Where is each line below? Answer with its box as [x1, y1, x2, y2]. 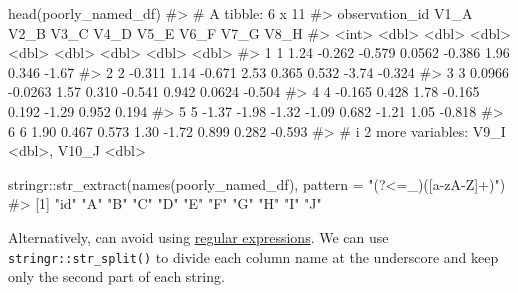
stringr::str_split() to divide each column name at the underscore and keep [8, 246, 499, 267]
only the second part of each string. [8, 266, 225, 287]
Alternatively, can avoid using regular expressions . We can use [8, 226, 389, 247]
